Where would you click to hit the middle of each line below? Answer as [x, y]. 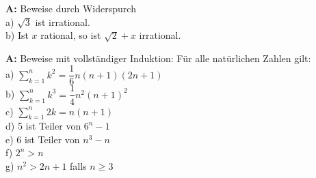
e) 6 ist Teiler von [43, 139]
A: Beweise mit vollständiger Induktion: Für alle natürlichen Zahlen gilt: [158, 58]
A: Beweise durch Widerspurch [71, 8]
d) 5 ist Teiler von [43, 126]
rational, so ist [71, 35]
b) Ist [17, 35]
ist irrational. [63, 21]
